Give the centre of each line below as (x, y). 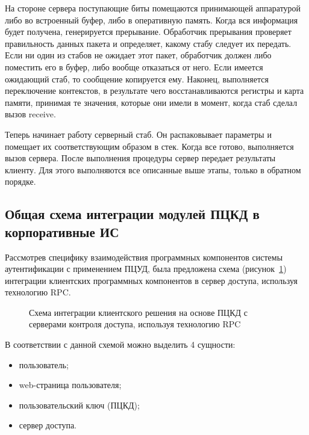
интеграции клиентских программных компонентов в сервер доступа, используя (151, 280)
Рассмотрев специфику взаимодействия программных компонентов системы (144, 257)
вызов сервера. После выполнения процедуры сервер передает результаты (140, 158)
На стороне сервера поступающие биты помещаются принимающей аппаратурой (153, 8)
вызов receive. (30, 114)
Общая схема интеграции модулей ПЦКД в (132, 214)
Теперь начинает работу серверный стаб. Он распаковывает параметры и (138, 134)
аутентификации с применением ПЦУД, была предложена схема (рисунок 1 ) (146, 269)
